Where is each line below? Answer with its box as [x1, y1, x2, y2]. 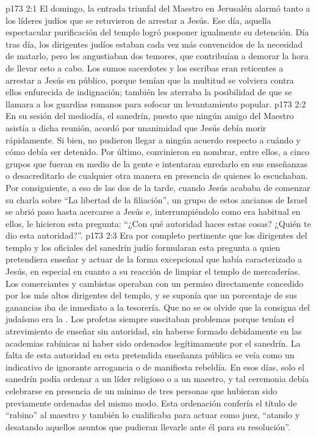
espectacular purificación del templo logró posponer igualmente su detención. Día [5, 26, 309, 38]
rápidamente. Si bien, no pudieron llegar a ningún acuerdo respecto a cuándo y [5, 133, 301, 146]
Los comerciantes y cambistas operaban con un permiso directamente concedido [5, 276, 304, 289]
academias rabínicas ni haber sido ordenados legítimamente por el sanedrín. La [5, 336, 301, 349]
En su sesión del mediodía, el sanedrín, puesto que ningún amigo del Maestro [5, 109, 294, 122]
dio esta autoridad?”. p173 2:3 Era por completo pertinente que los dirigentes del [5, 229, 307, 242]
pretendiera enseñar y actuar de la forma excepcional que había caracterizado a [5, 253, 303, 265]
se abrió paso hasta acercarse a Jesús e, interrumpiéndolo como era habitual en [5, 205, 301, 218]
